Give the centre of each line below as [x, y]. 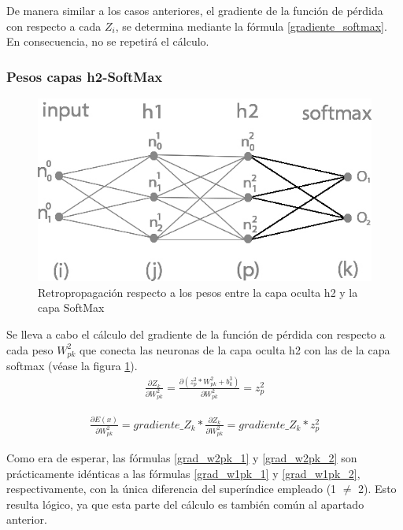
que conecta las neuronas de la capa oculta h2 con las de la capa [235, 349]
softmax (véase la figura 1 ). [72, 366]
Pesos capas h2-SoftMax [85, 76]
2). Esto [377, 489]
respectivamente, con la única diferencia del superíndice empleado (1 [172, 489]
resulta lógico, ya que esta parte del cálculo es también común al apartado [185, 504]
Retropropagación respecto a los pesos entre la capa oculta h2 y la [198, 292]
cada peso [30, 349]
